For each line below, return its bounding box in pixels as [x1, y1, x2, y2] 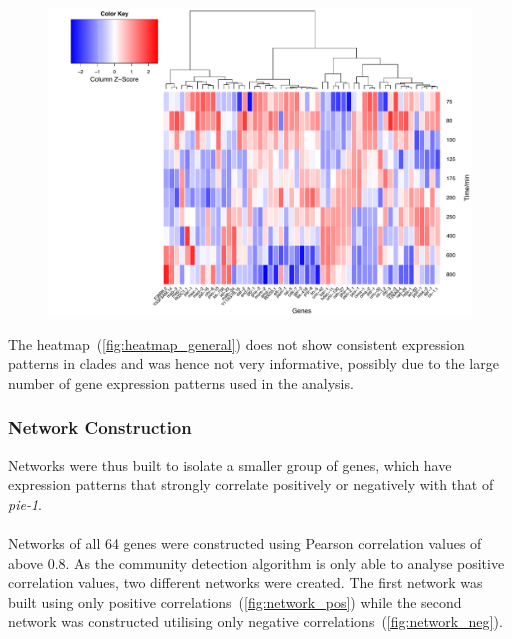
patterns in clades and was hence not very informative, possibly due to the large [8, 353, 499, 374]
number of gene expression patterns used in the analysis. [8, 372, 354, 393]
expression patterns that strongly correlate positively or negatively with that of [8, 474, 494, 495]
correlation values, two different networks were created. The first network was [8, 572, 483, 593]
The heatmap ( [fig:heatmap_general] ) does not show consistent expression [8, 333, 465, 354]
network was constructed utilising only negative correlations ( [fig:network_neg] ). [8, 611, 503, 632]
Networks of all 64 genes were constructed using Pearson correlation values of [8, 533, 482, 554]
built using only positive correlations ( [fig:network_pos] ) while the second [8, 591, 462, 612]
